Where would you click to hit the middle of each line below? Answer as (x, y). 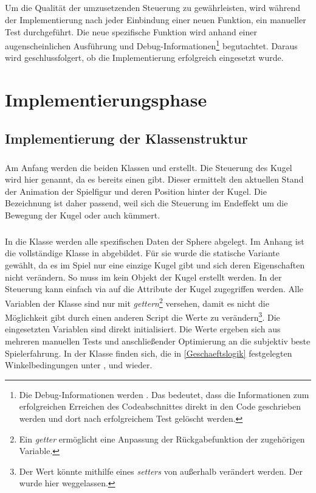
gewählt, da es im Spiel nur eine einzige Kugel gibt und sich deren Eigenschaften (155, 265)
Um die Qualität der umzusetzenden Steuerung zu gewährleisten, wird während (153, 8)
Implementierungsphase (106, 100)
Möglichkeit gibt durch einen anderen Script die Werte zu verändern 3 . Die (143, 316)
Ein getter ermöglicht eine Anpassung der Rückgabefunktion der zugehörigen (162, 439)
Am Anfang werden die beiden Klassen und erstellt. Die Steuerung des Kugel (149, 167)
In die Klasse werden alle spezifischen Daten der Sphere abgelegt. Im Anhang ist (155, 241)
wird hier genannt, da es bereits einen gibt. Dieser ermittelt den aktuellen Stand (154, 179)
